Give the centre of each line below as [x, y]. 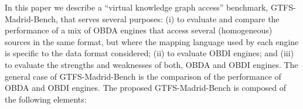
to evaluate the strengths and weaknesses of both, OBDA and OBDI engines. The [151, 64]
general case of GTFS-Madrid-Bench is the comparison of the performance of [143, 76]
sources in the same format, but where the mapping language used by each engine [152, 41]
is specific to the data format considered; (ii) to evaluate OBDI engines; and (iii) [149, 53]
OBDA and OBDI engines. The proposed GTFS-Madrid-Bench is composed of [145, 88]
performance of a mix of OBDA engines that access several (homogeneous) [139, 30]
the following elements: [46, 99]
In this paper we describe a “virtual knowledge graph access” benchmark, [137, 7]
